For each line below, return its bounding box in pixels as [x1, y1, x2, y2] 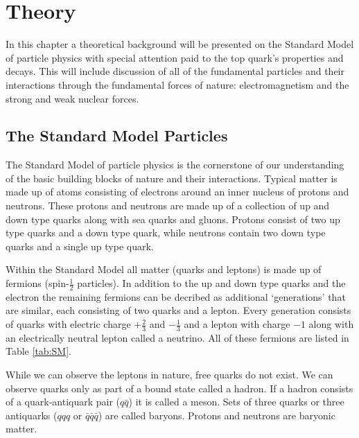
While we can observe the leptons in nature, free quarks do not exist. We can [6, 367, 333, 382]
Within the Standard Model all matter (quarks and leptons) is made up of [6, 262, 322, 277]
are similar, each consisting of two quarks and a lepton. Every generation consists [6, 303, 351, 317]
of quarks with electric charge [6, 317, 131, 331]
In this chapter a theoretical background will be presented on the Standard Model [6, 37, 354, 51]
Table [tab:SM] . [6, 344, 71, 358]
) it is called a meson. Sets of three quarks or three [128, 394, 344, 409]
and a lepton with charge [184, 317, 290, 331]
